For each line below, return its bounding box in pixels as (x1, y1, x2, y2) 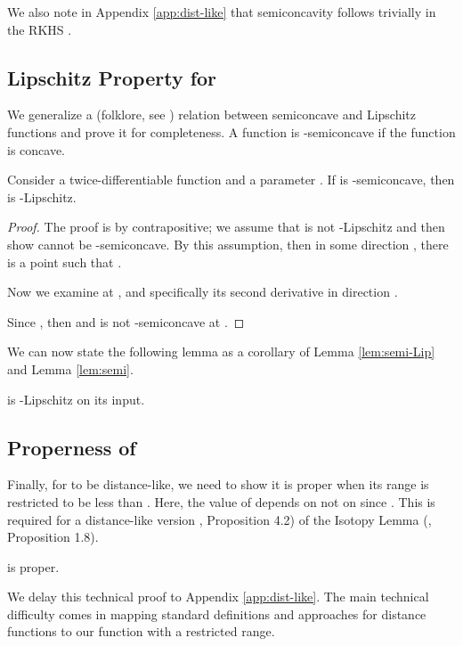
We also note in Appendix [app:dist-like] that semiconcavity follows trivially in (7, 3, 436, 20)
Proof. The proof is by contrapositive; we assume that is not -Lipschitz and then (7, 217, 445, 236)
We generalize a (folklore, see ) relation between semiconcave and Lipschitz (7, 105, 416, 124)
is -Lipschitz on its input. (7, 389, 145, 408)
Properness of (7, 433, 136, 461)
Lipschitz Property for (7, 63, 217, 91)
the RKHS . (7, 20, 72, 38)
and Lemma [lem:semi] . (7, 359, 134, 378)
